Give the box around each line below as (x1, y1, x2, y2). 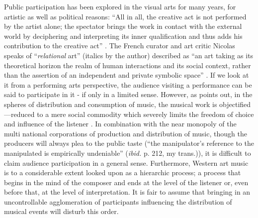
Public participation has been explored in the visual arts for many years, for (4, 1, 236, 11)
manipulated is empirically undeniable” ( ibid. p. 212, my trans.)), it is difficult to (4, 147, 251, 158)
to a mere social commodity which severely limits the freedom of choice (37, 109, 254, 119)
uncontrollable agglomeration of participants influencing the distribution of (4, 196, 232, 207)
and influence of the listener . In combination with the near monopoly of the (4, 118, 237, 129)
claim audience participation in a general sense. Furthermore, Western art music (4, 157, 249, 168)
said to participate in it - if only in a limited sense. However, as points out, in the (4, 89, 253, 100)
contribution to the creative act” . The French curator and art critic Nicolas (4, 40, 235, 51)
